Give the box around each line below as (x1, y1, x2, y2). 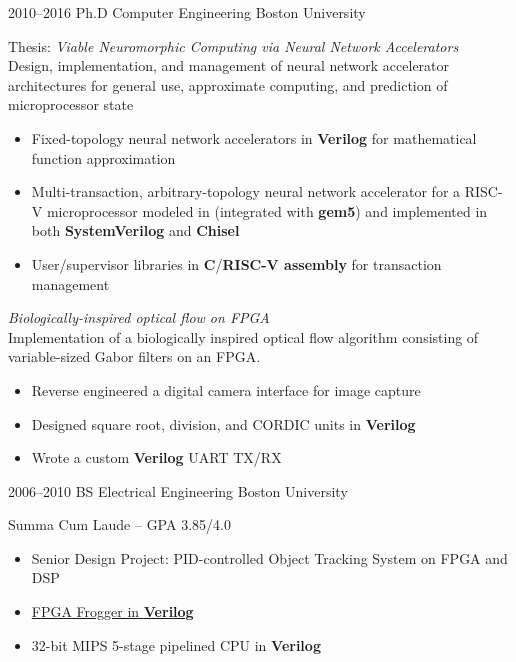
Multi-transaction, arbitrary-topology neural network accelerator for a (31, 181, 461, 202)
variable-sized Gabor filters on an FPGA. (8, 346, 261, 367)
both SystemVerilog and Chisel (31, 220, 240, 241)
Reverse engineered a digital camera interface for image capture (31, 379, 421, 400)
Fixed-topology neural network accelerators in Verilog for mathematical (31, 127, 477, 148)
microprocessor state (8, 94, 134, 115)
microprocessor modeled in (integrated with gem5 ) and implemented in (46, 200, 488, 221)
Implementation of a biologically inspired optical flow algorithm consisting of (8, 326, 479, 347)
